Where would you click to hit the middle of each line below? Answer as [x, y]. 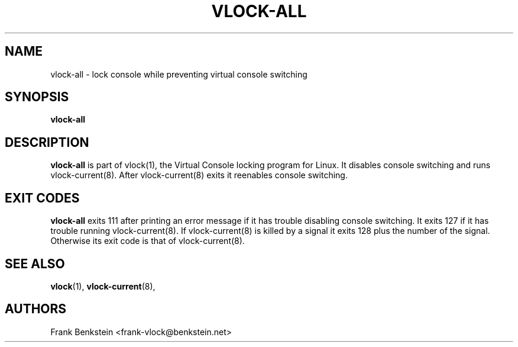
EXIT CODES [42, 198]
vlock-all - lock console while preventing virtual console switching [179, 74]
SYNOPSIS [37, 97]
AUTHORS [36, 309]
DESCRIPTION [47, 142]
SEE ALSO [35, 264]
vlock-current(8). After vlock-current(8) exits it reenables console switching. [199, 175]
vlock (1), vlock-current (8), [103, 286]
